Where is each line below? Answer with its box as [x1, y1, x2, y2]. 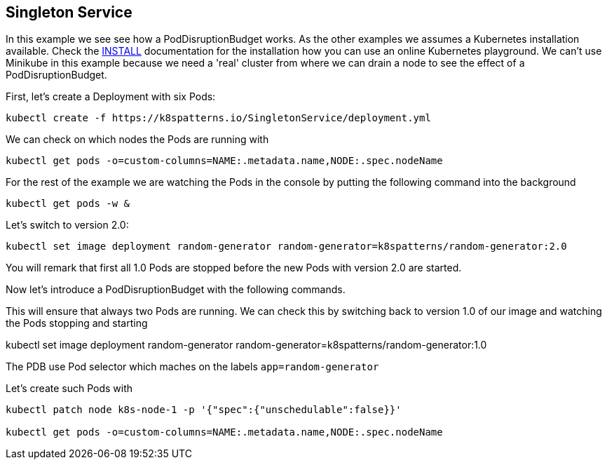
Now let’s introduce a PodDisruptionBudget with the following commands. [6, 283, 346, 296]
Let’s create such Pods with [6, 382, 133, 395]
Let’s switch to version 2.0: [6, 219, 129, 231]
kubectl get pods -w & [6, 198, 130, 210]
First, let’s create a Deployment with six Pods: [6, 90, 216, 103]
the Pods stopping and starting [6, 317, 148, 330]
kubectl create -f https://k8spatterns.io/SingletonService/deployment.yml [6, 112, 431, 124]
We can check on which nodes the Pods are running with [6, 133, 269, 146]
